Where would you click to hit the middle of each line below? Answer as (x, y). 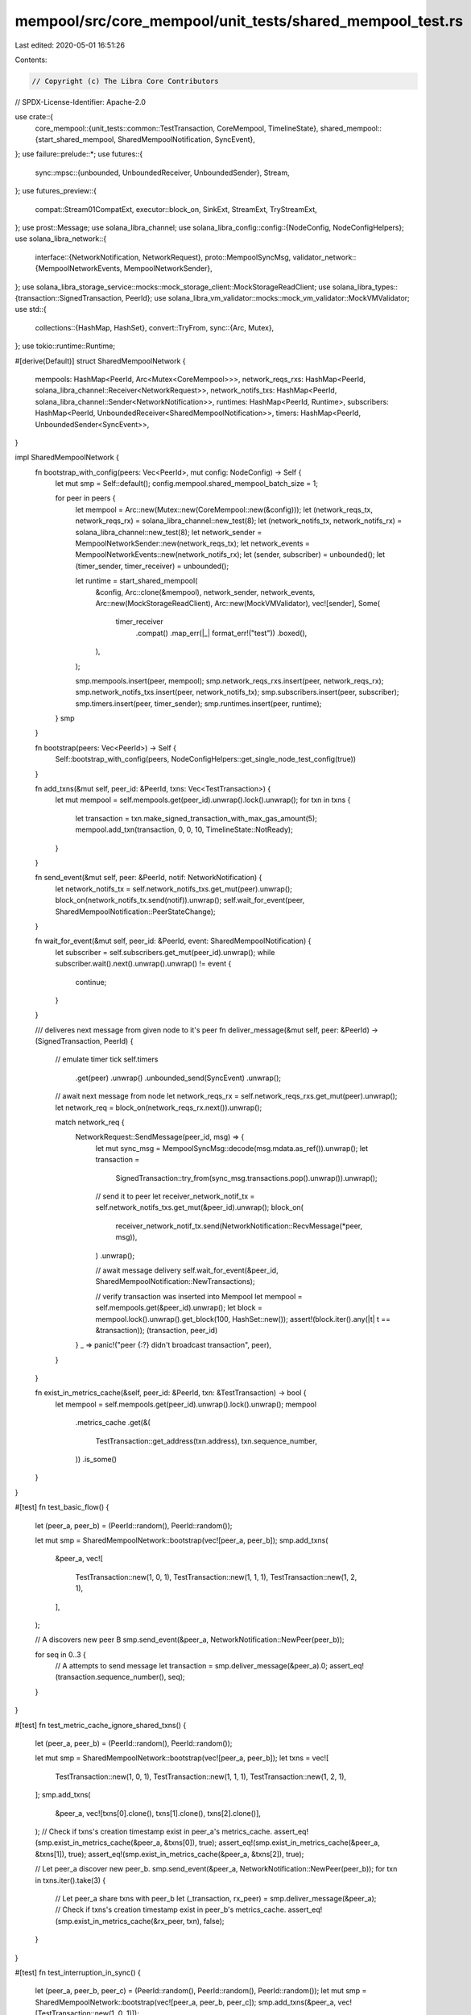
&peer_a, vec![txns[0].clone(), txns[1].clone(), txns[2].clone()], (158, 1813)
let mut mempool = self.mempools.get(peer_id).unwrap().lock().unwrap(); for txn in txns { (203, 800)
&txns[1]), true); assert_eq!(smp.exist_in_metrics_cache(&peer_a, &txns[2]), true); (169, 1854)
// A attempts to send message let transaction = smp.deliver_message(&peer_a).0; (192, 1666)
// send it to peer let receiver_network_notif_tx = (175, 1196)
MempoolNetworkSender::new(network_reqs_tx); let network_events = (192, 543)
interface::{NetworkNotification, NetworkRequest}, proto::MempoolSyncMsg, (163, 257)
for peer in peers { (85, 498)
